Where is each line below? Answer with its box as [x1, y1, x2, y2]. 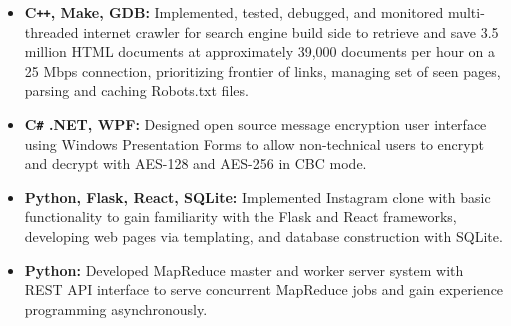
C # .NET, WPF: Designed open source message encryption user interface [24, 114, 487, 135]
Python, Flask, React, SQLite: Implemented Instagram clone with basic [24, 186, 491, 207]
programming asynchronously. [24, 298, 208, 319]
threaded [24, 21, 79, 42]
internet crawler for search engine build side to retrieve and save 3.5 [83, 21, 499, 42]
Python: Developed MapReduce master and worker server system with [24, 259, 464, 280]
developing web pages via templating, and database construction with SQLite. [24, 226, 503, 247]
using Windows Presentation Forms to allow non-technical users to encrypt [24, 133, 484, 154]
